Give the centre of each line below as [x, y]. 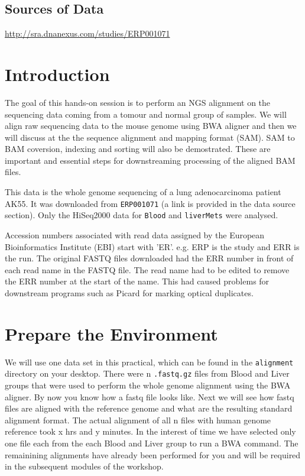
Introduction [57, 74]
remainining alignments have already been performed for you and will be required [153, 454]
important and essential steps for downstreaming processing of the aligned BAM [150, 160]
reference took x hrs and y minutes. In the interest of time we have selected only [150, 431]
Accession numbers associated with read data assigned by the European [135, 234]
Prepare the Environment [111, 333]
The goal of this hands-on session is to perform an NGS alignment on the [138, 102]
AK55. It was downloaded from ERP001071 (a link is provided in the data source [150, 203]
